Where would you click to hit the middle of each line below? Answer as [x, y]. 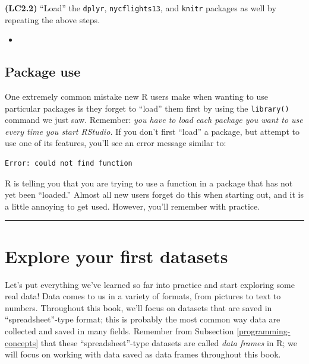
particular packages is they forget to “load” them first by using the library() [147, 108]
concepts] [22, 342]
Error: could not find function [69, 164]
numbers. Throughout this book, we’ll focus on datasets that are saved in [138, 307]
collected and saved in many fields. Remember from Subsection [119, 330]
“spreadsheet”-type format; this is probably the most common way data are [143, 319]
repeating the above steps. [53, 19]
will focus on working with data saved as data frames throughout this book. [143, 354]
